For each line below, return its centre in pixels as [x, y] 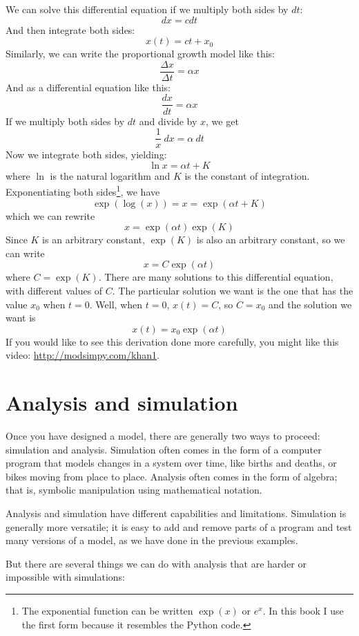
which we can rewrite [50, 215]
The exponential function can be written [107, 610]
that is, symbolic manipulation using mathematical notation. [134, 490]
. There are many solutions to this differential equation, [216, 277]
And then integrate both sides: [70, 29]
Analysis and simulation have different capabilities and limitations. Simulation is [176, 513]
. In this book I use [303, 610]
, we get [222, 121]
